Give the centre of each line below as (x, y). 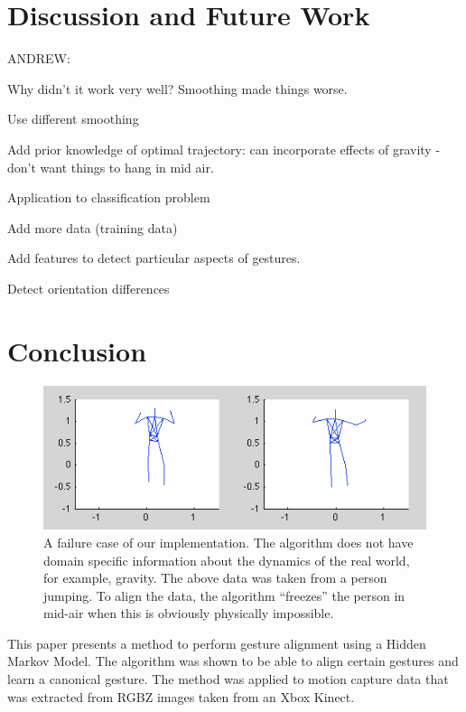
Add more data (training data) (93, 227)
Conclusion (77, 350)
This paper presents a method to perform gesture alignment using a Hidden (217, 643)
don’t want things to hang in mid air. (111, 167)
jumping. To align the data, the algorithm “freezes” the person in (224, 595)
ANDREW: (39, 58)
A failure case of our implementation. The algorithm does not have (228, 542)
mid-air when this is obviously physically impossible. (189, 613)
